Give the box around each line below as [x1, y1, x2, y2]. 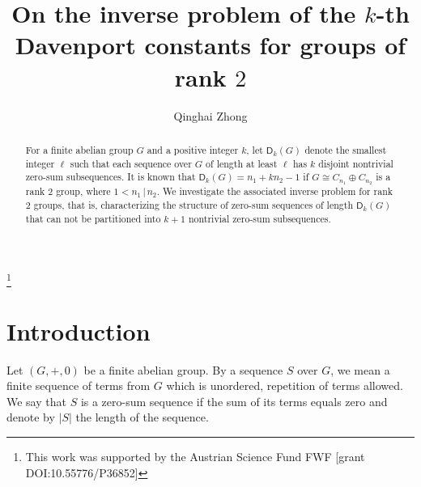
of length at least [206, 156, 278, 170]
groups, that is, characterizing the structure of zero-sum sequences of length [33, 197, 353, 211]
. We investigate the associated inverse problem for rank [156, 184, 393, 198]
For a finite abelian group [25, 142, 134, 156]
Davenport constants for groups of [15, 28, 406, 61]
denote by [6, 409, 55, 426]
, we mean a [330, 361, 390, 378]
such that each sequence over [70, 156, 192, 170]
